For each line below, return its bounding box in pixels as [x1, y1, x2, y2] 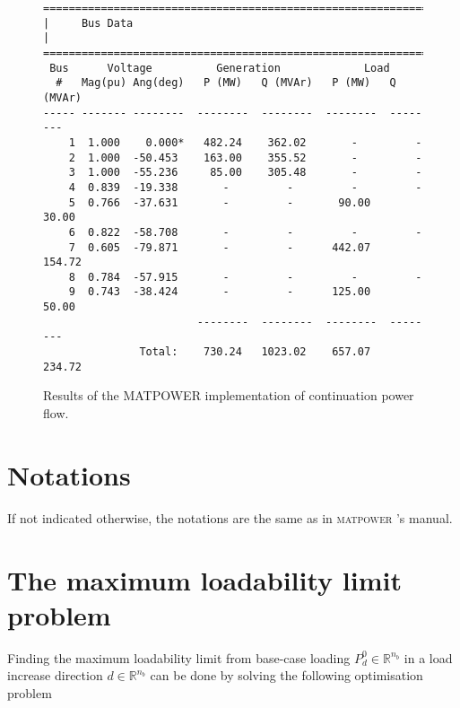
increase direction [7, 666, 103, 685]
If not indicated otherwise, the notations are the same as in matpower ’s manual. [7, 508, 453, 527]
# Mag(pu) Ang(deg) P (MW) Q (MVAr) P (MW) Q [56, 76, 396, 90]
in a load [404, 648, 453, 667]
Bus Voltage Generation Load [49, 61, 390, 74]
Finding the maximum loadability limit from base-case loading [7, 648, 351, 667]
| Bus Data [43, 16, 134, 30]
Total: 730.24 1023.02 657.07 [139, 345, 371, 359]
